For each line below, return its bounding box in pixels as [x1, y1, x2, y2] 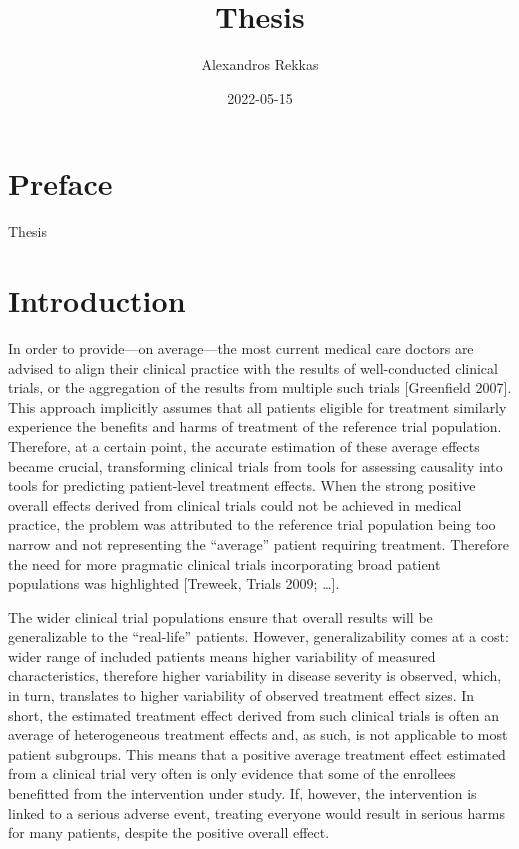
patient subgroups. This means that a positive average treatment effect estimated [8, 743, 506, 764]
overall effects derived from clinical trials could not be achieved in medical [8, 494, 462, 515]
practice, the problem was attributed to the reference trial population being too [8, 514, 496, 535]
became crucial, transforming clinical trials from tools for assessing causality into [8, 455, 503, 476]
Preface [8, 163, 113, 204]
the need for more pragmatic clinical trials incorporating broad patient [8, 553, 441, 574]
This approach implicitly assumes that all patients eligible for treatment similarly [8, 396, 507, 417]
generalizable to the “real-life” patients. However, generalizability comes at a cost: [8, 626, 509, 647]
